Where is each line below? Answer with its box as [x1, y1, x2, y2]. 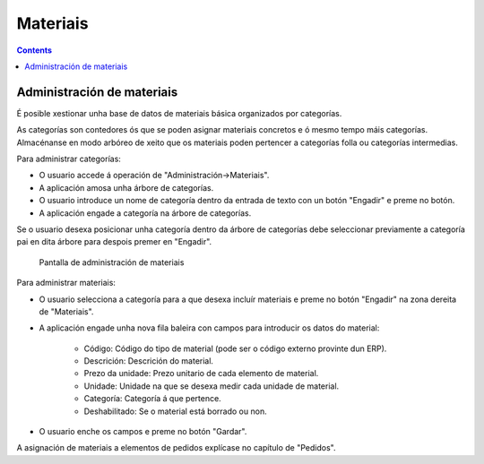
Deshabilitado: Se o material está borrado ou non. [83, 406, 268, 417]
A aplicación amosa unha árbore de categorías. [39, 182, 214, 193]
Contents [16, 45, 53, 56]
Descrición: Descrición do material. [83, 356, 214, 366]
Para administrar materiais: [16, 278, 117, 288]
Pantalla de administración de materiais [39, 256, 185, 268]
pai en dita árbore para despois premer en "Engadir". [16, 236, 212, 247]
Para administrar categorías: [16, 153, 121, 165]
